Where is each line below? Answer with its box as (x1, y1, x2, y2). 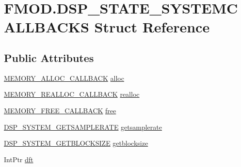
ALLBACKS (4, 17, 89, 37)
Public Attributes (4, 50, 94, 65)
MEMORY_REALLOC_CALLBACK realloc (4, 89, 140, 99)
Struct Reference (94, 17, 210, 37)
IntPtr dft (4, 154, 33, 164)
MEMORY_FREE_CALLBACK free (4, 105, 116, 115)
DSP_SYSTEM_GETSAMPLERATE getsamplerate (4, 121, 162, 132)
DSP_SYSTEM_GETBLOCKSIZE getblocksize (4, 138, 148, 148)
